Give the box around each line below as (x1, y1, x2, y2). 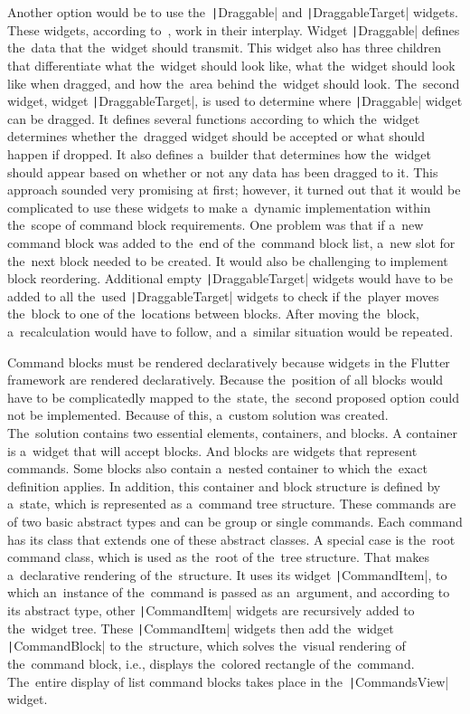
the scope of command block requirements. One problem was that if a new (7, 215, 424, 234)
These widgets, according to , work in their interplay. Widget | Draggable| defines (7, 20, 460, 39)
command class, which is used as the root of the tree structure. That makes (7, 547, 429, 566)
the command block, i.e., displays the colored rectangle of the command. (7, 653, 415, 672)
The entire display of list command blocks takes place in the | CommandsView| (7, 671, 449, 690)
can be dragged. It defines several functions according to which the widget (7, 109, 420, 128)
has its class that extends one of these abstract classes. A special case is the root (7, 529, 456, 548)
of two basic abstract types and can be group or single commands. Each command (7, 511, 463, 530)
